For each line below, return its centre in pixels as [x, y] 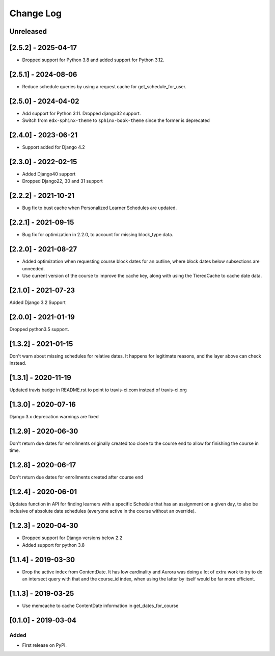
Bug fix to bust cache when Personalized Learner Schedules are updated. [100, 208]
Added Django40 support [49, 174]
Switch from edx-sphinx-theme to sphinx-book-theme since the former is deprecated [116, 120]
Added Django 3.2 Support [37, 302]
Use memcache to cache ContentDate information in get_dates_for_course [100, 605]
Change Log [36, 13]
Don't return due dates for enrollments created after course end [76, 477]
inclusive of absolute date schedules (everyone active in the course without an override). [103, 511]
